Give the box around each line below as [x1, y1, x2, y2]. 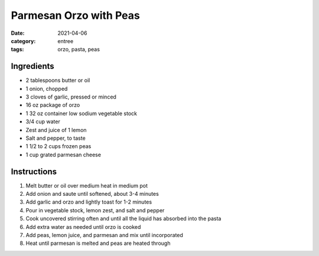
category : [11, 37, 36, 44]
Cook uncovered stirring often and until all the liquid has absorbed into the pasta [25, 215, 222, 222]
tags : [11, 46, 24, 53]
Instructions [11, 166, 57, 176]
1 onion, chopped [25, 85, 68, 92]
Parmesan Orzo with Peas [11, 9, 140, 22]
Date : [11, 29, 25, 37]
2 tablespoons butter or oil [25, 77, 90, 84]
